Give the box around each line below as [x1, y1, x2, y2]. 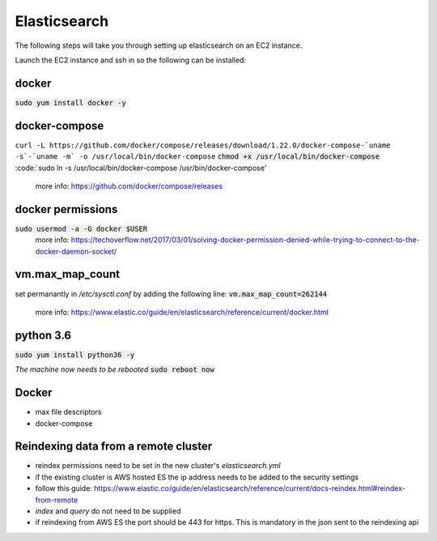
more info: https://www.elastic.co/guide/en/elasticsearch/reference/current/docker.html [35, 307, 329, 317]
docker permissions [15, 202, 118, 216]
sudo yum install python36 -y [15, 350, 135, 360]
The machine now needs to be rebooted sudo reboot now [15, 364, 214, 374]
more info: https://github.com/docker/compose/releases [35, 181, 223, 190]
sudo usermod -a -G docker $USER [15, 224, 148, 233]
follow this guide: [35, 483, 93, 493]
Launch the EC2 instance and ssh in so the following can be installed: [15, 55, 247, 65]
